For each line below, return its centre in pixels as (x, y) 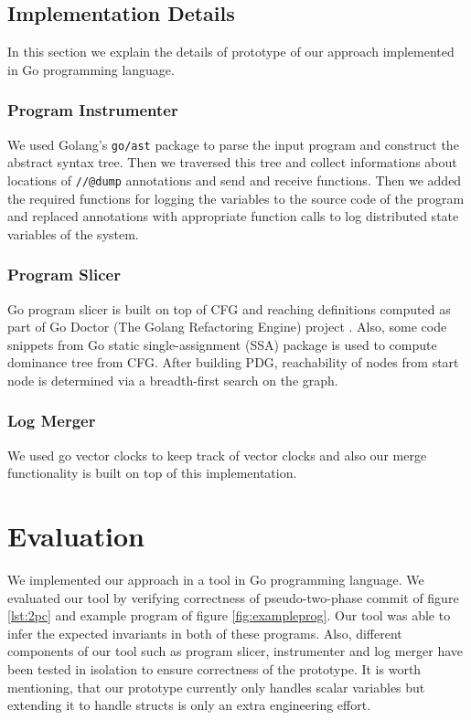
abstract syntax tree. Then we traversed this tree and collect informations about (232, 162)
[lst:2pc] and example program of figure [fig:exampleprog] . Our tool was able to (229, 615)
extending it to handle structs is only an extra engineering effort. (189, 705)
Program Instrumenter (93, 110)
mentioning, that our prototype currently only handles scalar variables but (216, 687)
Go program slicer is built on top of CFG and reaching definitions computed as (229, 308)
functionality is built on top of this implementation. (152, 473)
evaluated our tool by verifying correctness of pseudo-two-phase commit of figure (233, 597)
